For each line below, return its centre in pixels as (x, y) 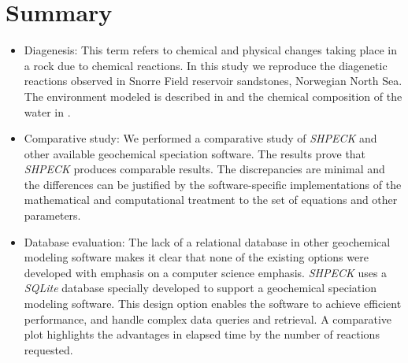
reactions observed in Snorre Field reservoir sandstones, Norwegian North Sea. (213, 81)
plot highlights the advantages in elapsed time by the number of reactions (202, 334)
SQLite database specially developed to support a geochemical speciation (200, 288)
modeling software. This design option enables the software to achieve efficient (213, 304)
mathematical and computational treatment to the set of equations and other (211, 200)
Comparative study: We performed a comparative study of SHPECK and (200, 138)
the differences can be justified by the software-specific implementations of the (213, 184)
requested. (48, 349)
